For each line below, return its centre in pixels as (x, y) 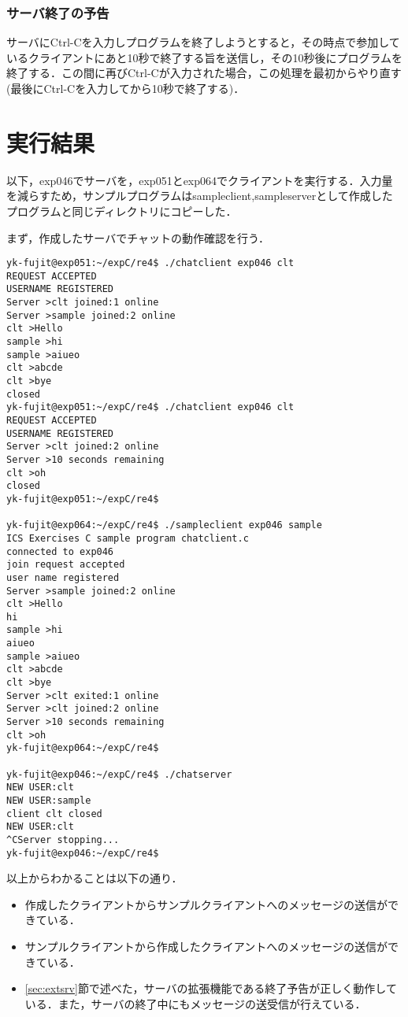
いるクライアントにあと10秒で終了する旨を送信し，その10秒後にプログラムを (205, 57)
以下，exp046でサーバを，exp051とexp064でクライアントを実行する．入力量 (200, 180)
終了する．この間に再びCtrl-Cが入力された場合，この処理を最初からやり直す (204, 73)
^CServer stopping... (63, 839)
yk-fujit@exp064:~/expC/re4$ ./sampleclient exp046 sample (164, 525)
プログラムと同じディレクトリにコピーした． (122, 211)
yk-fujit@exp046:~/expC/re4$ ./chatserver (119, 774)
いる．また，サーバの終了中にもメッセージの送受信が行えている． (195, 1003)
